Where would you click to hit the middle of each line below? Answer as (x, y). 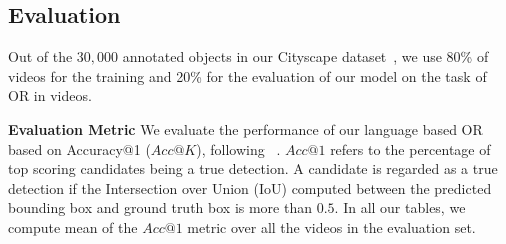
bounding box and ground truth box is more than (160, 207)
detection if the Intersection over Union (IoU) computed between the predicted (250, 187)
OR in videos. (50, 95)
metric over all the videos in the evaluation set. (331, 226)
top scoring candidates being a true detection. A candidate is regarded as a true (253, 168)
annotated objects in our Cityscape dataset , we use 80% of (305, 56)
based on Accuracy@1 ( (79, 148)
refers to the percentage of (410, 148)
